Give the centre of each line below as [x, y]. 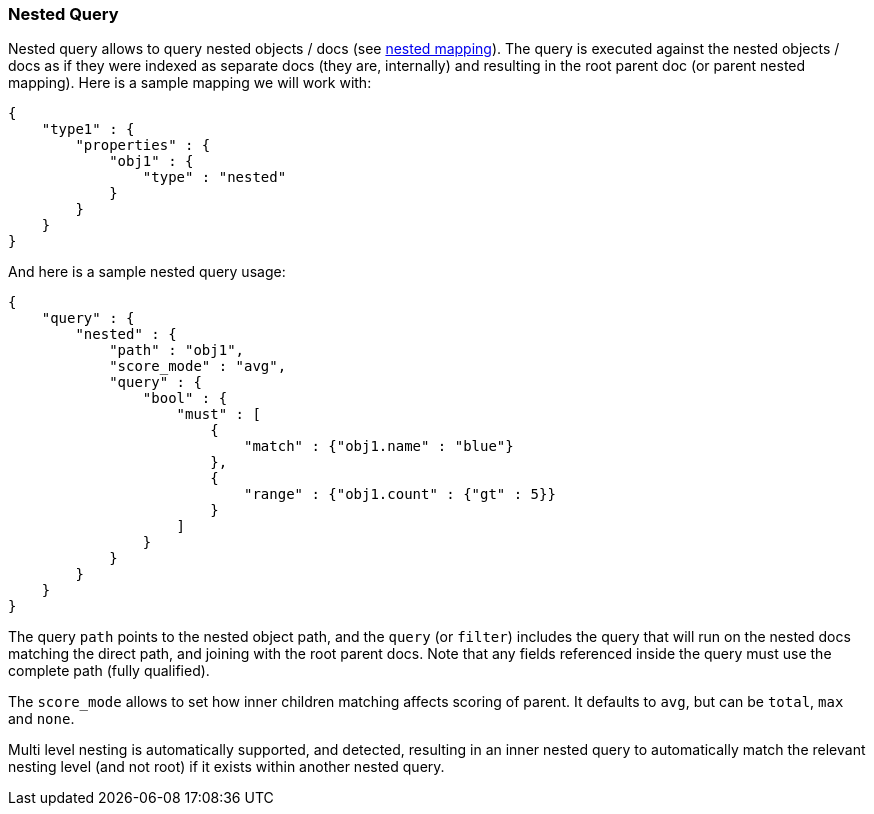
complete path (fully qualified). [109, 671]
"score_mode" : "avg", [198, 366]
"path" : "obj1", [177, 350]
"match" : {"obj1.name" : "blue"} [379, 446]
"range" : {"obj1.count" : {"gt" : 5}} [400, 494]
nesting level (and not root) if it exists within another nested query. [226, 767]
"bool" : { [185, 398]
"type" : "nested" [214, 177]
